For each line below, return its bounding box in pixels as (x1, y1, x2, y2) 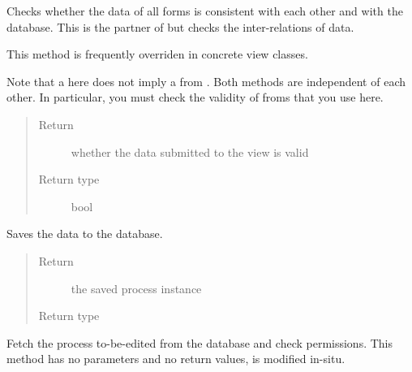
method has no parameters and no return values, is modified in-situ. (6, 350, 345, 367)
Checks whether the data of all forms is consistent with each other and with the (6, 2, 403, 19)
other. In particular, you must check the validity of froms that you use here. (6, 89, 384, 106)
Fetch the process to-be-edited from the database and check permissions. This (6, 334, 393, 351)
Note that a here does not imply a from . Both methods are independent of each (6, 72, 406, 89)
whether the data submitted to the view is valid (71, 143, 309, 160)
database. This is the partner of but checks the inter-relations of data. (6, 18, 354, 35)
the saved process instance (71, 279, 202, 296)
